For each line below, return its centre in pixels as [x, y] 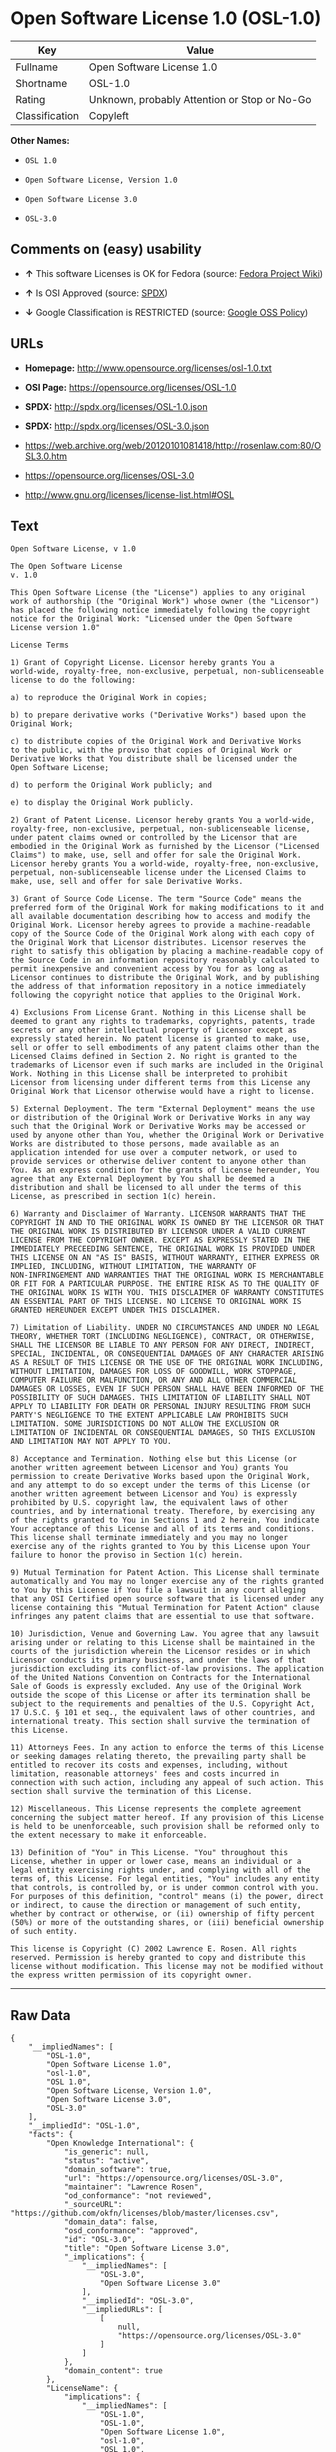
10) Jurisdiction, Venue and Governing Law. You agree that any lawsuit [165, 1634]
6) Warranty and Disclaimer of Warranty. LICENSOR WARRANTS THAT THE [158, 1214]
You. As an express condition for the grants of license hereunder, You [165, 1170]
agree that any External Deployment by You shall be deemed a [142, 1179]
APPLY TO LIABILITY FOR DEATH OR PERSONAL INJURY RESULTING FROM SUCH [160, 1407]
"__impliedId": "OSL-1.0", [84, 2126]
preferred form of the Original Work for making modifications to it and [167, 908]
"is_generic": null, [106, 2152]
